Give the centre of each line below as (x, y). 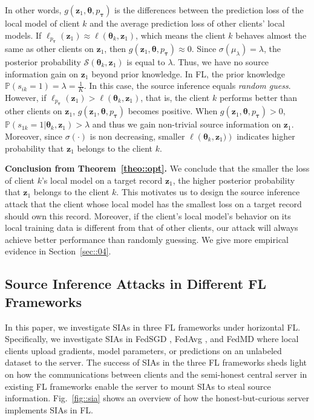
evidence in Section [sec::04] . (58, 251)
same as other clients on (49, 48)
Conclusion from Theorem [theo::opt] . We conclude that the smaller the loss (157, 168)
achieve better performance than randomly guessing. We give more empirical (147, 239)
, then (115, 48)
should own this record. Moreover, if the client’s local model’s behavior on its (148, 215)
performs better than (258, 98)
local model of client (42, 23)
